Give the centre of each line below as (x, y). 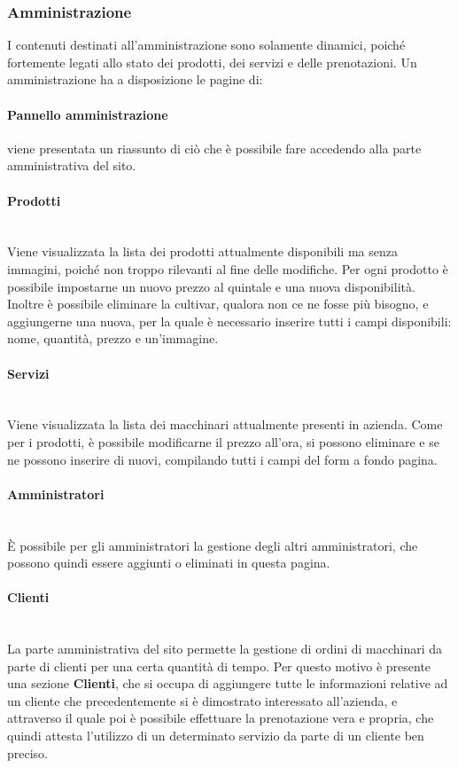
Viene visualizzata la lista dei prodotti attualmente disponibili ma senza (202, 251)
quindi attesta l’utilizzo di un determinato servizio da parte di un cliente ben (216, 736)
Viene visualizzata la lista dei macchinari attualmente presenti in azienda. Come (225, 424)
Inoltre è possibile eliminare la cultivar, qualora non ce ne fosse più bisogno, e (218, 304)
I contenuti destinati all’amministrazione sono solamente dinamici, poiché (206, 45)
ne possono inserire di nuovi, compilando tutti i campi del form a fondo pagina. (222, 459)
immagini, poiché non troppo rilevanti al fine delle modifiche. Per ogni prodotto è (228, 268)
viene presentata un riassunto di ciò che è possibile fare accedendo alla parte (214, 148)
